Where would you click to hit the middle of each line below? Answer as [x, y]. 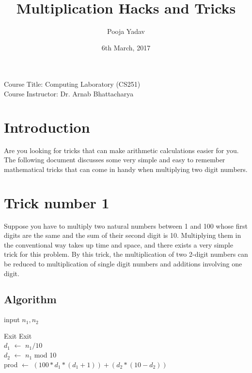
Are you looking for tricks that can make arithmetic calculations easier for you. [121, 150]
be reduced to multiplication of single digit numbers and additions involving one [123, 263]
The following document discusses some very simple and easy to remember [115, 160]
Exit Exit [18, 335]
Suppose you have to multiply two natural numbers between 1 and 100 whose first [126, 225]
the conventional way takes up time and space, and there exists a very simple [118, 244]
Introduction [47, 127]
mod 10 [45, 355]
